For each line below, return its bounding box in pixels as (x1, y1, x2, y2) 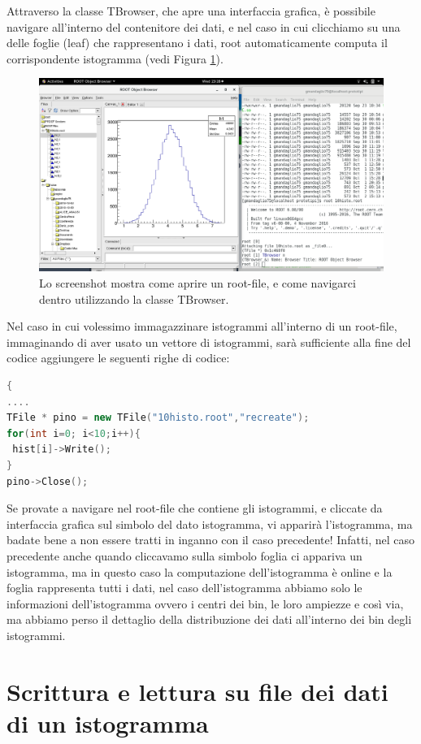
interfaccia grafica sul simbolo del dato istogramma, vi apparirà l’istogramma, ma (7, 515, 413, 532)
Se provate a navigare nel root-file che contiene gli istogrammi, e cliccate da (7, 500, 383, 517)
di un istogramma (7, 706, 209, 739)
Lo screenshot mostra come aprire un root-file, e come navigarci (39, 275, 356, 292)
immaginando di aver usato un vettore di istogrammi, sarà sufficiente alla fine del (7, 333, 411, 350)
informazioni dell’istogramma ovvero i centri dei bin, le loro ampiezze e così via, (7, 595, 404, 612)
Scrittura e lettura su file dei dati (7, 674, 388, 707)
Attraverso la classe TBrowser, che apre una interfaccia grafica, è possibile (7, 2, 375, 19)
